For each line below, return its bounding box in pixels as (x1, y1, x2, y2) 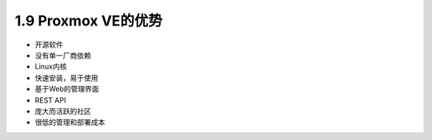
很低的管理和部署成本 (34, 118, 106, 127)
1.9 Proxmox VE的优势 (14, 12, 163, 29)
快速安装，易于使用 (34, 72, 98, 83)
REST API (34, 95, 66, 105)
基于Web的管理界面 (34, 84, 99, 94)
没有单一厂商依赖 (34, 50, 91, 60)
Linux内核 (34, 62, 67, 72)
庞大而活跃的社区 (34, 106, 91, 115)
